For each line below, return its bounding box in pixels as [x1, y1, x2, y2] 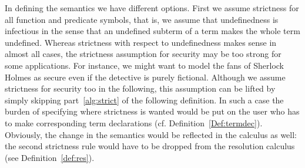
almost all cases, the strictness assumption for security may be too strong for [5, 48, 281, 60]
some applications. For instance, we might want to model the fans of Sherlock [5, 59, 284, 71]
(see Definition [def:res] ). [5, 151, 95, 163]
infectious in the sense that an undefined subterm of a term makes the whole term [5, 25, 300, 37]
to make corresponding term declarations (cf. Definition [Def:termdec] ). [5, 116, 263, 129]
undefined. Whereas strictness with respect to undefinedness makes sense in [5, 36, 277, 48]
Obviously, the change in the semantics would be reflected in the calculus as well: [5, 128, 297, 140]
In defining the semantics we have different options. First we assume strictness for [5, 2, 299, 14]
